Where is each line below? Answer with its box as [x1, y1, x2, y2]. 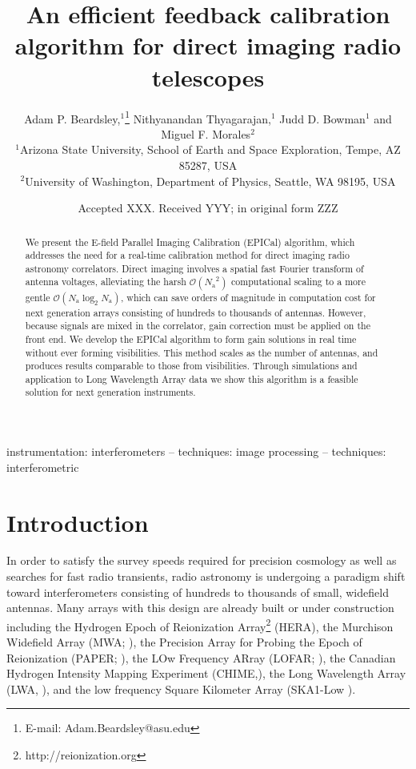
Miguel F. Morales [161, 125, 251, 142]
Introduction [6, 505, 149, 538]
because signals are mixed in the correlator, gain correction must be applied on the [25, 319, 370, 332]
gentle [25, 290, 50, 304]
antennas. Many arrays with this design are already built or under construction [6, 599, 394, 616]
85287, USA [178, 156, 238, 173]
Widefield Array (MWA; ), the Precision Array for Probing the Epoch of [6, 634, 362, 650]
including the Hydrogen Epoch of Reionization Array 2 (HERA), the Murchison [6, 615, 394, 634]
